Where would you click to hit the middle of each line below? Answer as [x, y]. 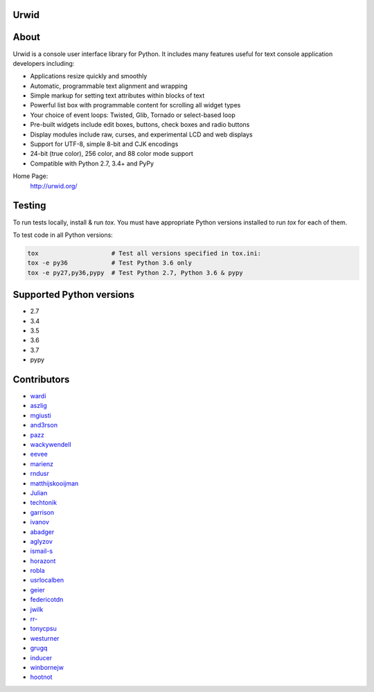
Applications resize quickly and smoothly [89, 76]
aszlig [39, 406]
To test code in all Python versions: [63, 235]
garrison [42, 512]
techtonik [44, 503]
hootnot [41, 677]
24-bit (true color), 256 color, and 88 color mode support [112, 154]
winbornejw [47, 667]
